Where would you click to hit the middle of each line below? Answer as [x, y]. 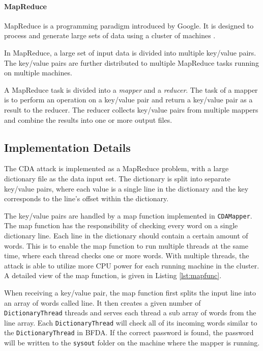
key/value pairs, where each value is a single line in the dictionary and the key [126, 188]
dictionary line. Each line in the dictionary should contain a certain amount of [126, 235]
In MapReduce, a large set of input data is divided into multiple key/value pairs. [130, 52]
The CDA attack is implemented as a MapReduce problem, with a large [116, 168]
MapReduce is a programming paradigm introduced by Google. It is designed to [129, 25]
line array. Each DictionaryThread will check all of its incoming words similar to [131, 322]
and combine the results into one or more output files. [88, 119]
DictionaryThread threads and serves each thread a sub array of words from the [130, 313]
